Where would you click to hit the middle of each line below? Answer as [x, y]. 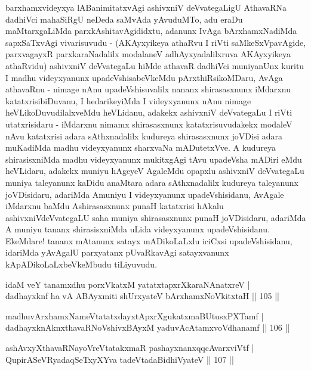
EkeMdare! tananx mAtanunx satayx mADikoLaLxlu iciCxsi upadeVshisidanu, [149, 240]
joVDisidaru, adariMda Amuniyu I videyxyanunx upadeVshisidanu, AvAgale [145, 194]
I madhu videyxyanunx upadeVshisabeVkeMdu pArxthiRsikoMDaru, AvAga [144, 77]
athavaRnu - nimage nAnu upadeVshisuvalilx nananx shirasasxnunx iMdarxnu [148, 89]
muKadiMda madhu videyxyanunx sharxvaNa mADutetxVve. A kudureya [141, 147]
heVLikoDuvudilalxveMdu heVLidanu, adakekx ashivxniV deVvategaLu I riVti [149, 112]
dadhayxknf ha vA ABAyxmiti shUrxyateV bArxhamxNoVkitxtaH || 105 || [142, 296]
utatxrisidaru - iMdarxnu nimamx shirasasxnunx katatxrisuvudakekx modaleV [149, 124]
